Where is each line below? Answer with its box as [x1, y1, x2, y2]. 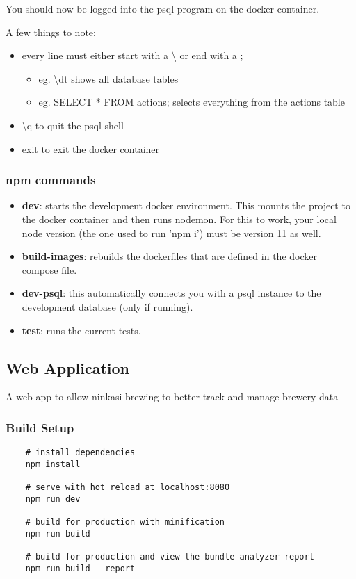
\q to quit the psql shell [22, 117, 124, 132]
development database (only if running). [22, 299, 193, 313]
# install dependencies [25, 448, 136, 458]
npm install [25, 459, 81, 469]
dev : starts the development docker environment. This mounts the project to [22, 198, 350, 213]
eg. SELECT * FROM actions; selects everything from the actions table [38, 95, 345, 109]
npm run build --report [25, 563, 136, 573]
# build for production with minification [25, 517, 225, 528]
